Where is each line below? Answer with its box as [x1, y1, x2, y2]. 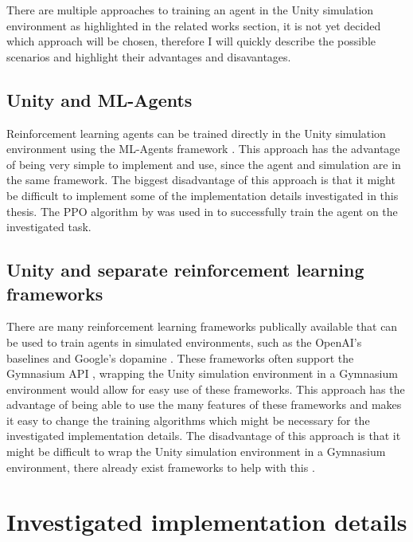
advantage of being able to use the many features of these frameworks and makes [6, 396, 402, 413]
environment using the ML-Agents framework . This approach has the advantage [6, 140, 400, 157]
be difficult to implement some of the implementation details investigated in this [6, 187, 399, 203]
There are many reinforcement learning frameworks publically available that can [6, 318, 398, 335]
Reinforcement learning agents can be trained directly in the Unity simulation [6, 124, 386, 141]
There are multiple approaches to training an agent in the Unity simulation [6, 2, 374, 18]
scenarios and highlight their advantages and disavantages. [6, 48, 291, 65]
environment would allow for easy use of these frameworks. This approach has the [6, 380, 405, 397]
